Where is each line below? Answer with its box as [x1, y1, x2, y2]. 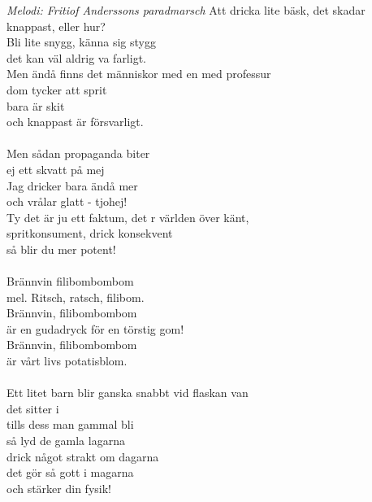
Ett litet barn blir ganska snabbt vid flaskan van [6, 384, 249, 401]
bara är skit [6, 97, 65, 114]
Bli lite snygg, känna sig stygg [6, 33, 156, 50]
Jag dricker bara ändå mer [6, 177, 138, 194]
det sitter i [6, 399, 59, 417]
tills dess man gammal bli [6, 416, 134, 433]
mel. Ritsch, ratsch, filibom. [6, 288, 145, 305]
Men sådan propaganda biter [6, 145, 150, 162]
